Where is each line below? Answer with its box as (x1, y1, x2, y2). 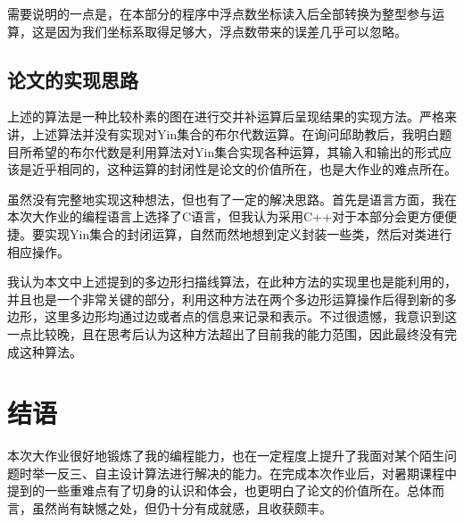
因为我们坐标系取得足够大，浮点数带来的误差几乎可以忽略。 (56, 21, 407, 40)
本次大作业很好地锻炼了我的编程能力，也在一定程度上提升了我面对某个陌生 (7, 446, 444, 465)
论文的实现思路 (7, 65, 138, 93)
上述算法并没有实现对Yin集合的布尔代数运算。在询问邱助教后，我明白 (31, 124, 440, 143)
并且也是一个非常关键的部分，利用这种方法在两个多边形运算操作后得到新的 (7, 289, 444, 308)
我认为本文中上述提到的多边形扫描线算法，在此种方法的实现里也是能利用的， (7, 272, 457, 291)
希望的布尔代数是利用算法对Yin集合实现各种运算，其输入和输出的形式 (31, 142, 440, 161)
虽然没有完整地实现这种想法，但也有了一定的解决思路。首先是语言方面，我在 (7, 189, 457, 208)
